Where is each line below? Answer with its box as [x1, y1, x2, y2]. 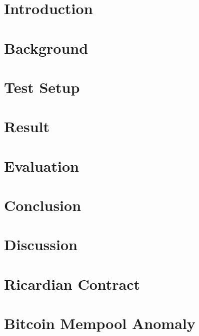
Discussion [4, 234, 77, 255]
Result [4, 116, 49, 137]
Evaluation [4, 155, 79, 176]
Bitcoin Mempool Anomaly [4, 313, 195, 333]
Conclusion [4, 195, 81, 215]
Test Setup [4, 76, 80, 97]
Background [4, 37, 88, 58]
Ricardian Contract [4, 273, 140, 294]
